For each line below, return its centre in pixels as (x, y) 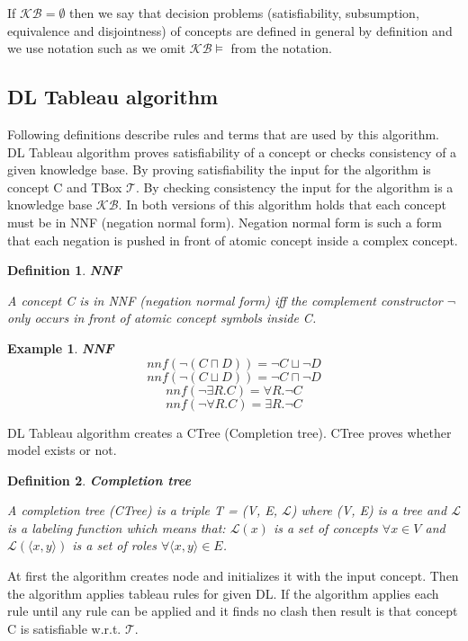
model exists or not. (62, 450)
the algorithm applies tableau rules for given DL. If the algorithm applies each (223, 593)
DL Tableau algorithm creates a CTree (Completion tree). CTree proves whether (229, 432)
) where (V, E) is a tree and (369, 510)
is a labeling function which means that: (117, 527)
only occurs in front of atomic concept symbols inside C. (162, 318)
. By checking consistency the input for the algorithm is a (294, 187)
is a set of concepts (325, 527)
